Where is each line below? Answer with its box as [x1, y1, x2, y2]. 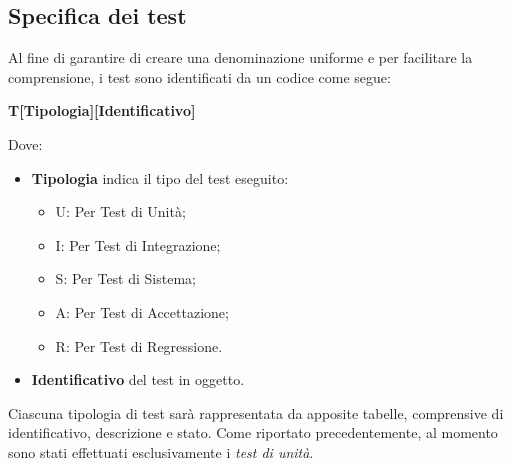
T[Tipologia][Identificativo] [8, 100, 196, 121]
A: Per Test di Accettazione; [55, 301, 229, 322]
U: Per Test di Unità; [55, 201, 186, 222]
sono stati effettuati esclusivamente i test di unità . [8, 441, 314, 462]
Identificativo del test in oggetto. [31, 369, 245, 390]
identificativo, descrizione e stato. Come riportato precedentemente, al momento [8, 422, 498, 443]
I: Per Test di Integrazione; [55, 234, 221, 255]
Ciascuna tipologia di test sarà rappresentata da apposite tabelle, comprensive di [8, 402, 504, 423]
